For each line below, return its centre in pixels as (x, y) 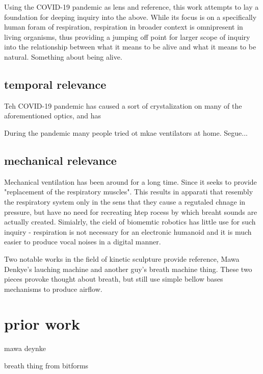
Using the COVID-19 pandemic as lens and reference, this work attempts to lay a (131, 7)
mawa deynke (25, 348)
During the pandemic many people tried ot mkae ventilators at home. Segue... (126, 132)
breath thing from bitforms (46, 365)
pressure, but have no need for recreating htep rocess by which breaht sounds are (131, 211)
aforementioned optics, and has (52, 116)
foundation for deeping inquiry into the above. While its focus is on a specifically (130, 17)
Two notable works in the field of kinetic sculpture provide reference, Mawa (122, 258)
